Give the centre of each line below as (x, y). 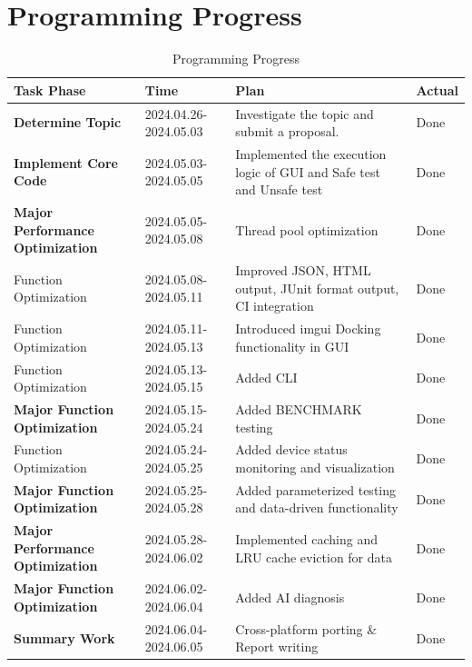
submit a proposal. (287, 131)
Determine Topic (68, 122)
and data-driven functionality (317, 508)
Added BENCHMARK (299, 408)
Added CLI (266, 378)
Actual (437, 90)
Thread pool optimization (307, 229)
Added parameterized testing (316, 489)
